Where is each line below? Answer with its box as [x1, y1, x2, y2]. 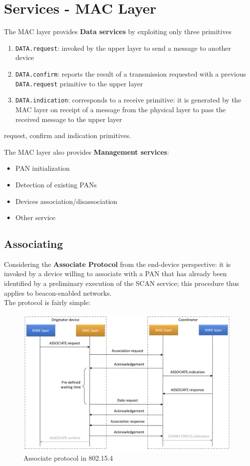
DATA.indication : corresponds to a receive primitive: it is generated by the [15, 95, 241, 105]
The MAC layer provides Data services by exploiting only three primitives [4, 26, 231, 37]
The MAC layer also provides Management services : [4, 146, 169, 157]
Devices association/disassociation [15, 196, 118, 206]
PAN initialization [15, 163, 70, 173]
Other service [15, 212, 56, 223]
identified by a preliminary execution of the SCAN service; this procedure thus [4, 278, 239, 288]
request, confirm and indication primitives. [4, 130, 131, 141]
